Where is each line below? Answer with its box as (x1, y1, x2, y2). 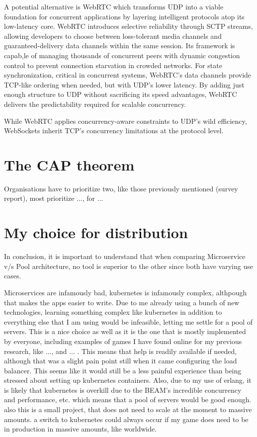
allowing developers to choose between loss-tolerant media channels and (4, 30, 222, 41)
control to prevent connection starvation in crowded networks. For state (4, 60, 222, 70)
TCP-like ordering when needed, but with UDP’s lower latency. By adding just (4, 79, 245, 89)
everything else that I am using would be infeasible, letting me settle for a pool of (4, 316, 253, 327)
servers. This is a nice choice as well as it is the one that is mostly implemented (4, 326, 246, 337)
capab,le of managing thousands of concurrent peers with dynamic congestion (4, 50, 240, 60)
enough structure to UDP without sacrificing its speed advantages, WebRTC (4, 89, 237, 99)
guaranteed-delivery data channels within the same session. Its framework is (4, 40, 235, 51)
